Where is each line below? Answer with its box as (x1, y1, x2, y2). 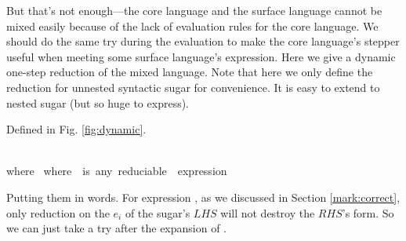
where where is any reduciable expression (6, 162, 227, 179)
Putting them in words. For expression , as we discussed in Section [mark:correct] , (6, 188, 401, 205)
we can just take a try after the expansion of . (6, 220, 227, 236)
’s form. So (342, 204, 394, 221)
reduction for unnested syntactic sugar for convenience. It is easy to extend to (6, 79, 380, 95)
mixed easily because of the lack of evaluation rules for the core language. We (6, 17, 379, 34)
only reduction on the (6, 204, 110, 221)
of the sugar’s (125, 204, 190, 221)
